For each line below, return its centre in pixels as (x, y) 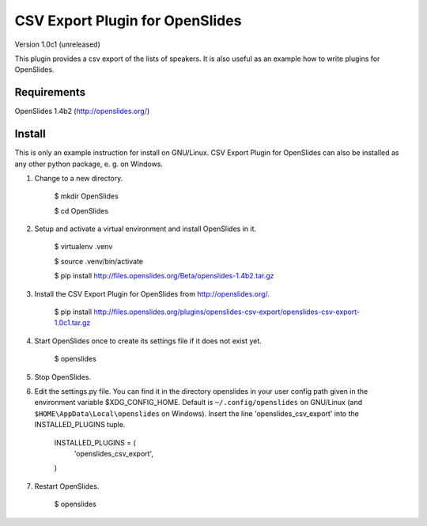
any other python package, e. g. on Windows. (89, 164)
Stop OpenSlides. (62, 377)
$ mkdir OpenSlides (86, 196)
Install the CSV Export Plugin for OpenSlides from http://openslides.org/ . (152, 293)
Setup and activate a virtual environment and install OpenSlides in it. (145, 229)
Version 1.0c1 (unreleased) (57, 44)
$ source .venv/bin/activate (99, 261)
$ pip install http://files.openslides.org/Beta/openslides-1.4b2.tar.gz (164, 276)
